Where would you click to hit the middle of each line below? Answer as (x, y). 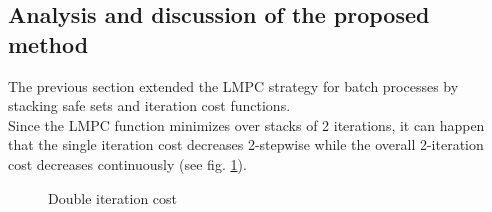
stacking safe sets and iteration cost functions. (149, 105)
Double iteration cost (113, 197)
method (48, 43)
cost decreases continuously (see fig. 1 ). (127, 163)
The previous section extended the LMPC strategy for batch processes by (233, 85)
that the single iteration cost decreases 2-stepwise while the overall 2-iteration (246, 144)
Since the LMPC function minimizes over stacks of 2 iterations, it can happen (246, 124)
